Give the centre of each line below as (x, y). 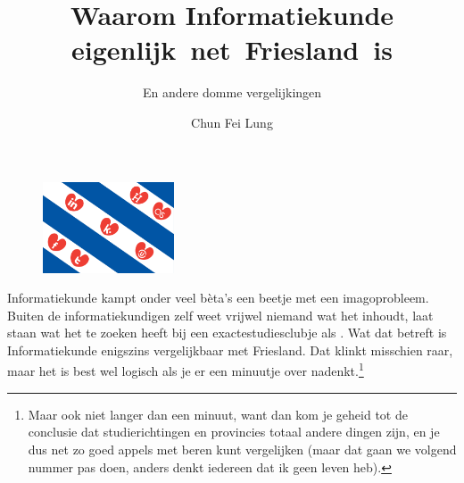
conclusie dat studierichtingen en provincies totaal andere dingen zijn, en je (234, 432)
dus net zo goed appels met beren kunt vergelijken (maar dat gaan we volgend (242, 449)
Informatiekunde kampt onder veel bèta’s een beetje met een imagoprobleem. (218, 298)
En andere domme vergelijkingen (232, 92)
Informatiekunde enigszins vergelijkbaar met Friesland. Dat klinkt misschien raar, (230, 350)
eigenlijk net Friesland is (232, 50)
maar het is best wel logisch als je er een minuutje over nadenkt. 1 (186, 370)
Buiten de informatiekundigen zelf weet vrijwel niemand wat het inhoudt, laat (220, 315)
